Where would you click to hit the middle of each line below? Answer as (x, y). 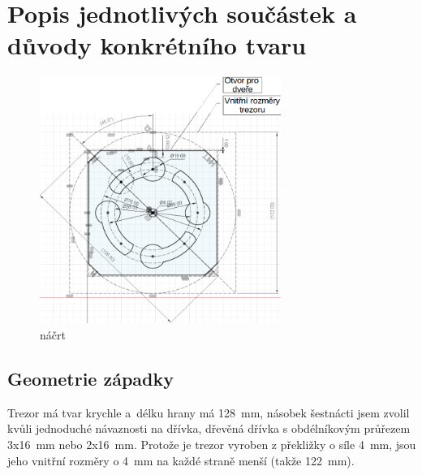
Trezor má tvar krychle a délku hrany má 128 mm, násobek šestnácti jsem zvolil (209, 412)
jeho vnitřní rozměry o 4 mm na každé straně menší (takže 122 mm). (181, 460)
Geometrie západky (91, 378)
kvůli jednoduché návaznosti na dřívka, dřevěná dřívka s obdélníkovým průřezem (209, 428)
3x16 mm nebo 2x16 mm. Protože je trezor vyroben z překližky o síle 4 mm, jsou (212, 444)
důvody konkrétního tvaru (157, 45)
